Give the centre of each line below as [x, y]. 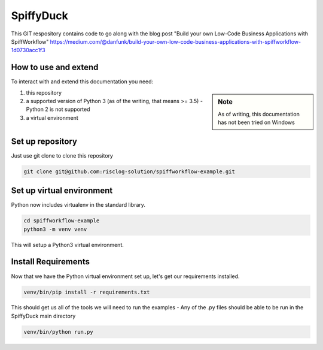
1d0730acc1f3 [28, 50]
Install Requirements [50, 262]
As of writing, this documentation [259, 114]
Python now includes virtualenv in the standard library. [78, 205]
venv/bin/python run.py [59, 332]
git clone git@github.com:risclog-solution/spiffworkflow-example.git [129, 171]
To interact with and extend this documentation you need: [82, 82]
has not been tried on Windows [257, 122]
